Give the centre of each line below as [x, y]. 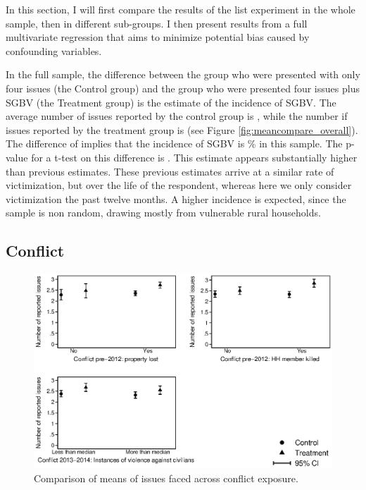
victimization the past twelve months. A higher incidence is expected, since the [176, 198]
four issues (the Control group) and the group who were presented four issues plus [183, 88]
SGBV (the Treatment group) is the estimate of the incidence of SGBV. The [171, 102]
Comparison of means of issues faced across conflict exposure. [166, 478]
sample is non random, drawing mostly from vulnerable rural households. [163, 213]
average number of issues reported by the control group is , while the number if [177, 116]
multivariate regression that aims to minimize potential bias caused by [158, 37]
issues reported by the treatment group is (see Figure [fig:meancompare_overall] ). [182, 129]
